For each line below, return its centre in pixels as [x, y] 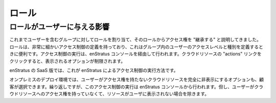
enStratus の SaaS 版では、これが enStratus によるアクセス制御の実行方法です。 [94, 70]
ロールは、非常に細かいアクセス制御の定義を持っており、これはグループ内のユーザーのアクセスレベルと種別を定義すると [136, 47]
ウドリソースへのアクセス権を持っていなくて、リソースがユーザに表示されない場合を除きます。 [109, 94]
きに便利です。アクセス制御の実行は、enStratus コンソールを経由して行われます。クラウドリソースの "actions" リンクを [135, 54]
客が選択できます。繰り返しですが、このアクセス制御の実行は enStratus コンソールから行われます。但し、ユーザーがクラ [136, 87]
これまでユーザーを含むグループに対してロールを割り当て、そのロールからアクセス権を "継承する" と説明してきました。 [135, 40]
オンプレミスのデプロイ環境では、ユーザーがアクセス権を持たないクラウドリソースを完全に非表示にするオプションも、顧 [137, 80]
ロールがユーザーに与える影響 [60, 27]
